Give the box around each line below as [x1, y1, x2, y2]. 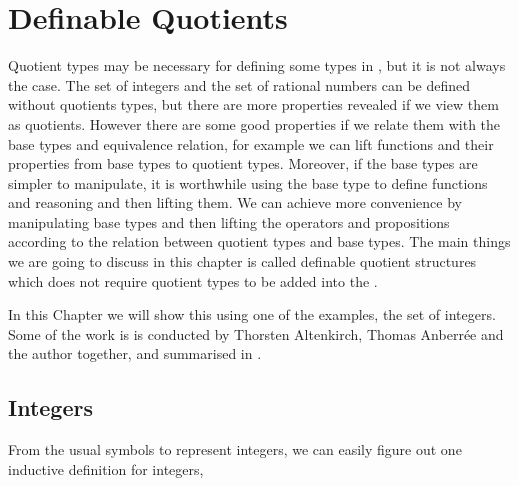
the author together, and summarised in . [8, 343, 262, 364]
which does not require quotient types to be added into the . [8, 270, 378, 291]
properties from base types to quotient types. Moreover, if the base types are [8, 153, 478, 174]
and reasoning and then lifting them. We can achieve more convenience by [8, 192, 462, 213]
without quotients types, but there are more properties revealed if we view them [8, 94, 499, 115]
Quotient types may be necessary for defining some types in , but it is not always [8, 55, 506, 76]
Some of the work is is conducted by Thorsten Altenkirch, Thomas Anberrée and [8, 323, 504, 344]
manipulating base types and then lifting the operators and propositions [8, 211, 450, 232]
